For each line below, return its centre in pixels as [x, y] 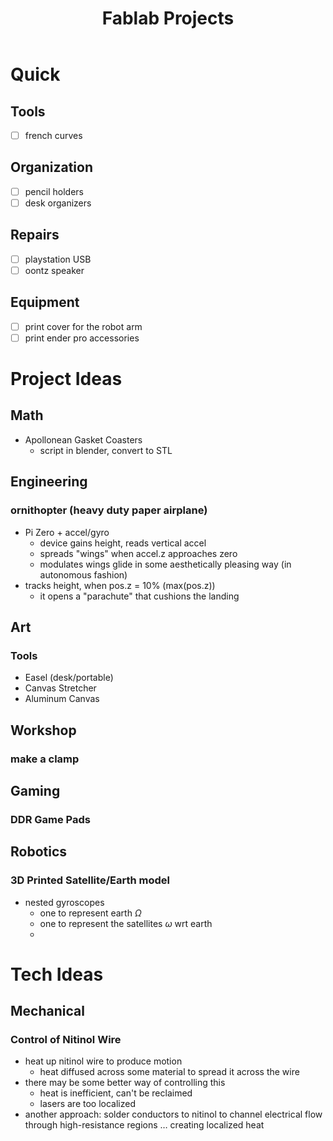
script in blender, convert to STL [106, 450]
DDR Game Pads [50, 819]
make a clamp [45, 759]
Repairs [35, 235]
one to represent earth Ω [90, 913]
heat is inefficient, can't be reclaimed [116, 1093]
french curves [53, 135]
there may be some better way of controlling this [125, 1083]
